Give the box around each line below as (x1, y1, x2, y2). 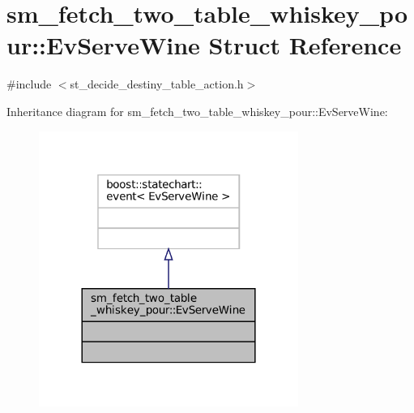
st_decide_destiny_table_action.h (70, 75, 244, 92)
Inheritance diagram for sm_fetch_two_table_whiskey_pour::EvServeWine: (6, 102, 388, 119)
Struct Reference (208, 28, 402, 62)
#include (6, 75, 52, 92)
